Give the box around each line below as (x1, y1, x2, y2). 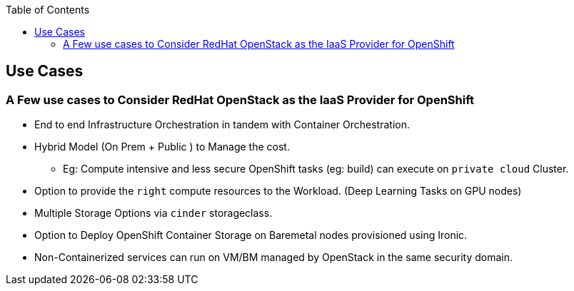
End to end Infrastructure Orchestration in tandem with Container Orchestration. (34, 118, 410, 131)
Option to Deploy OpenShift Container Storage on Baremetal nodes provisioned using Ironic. (34, 229, 468, 242)
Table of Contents (6, 4, 90, 16)
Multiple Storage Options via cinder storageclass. (34, 207, 273, 220)
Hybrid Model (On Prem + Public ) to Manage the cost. (34, 141, 290, 153)
